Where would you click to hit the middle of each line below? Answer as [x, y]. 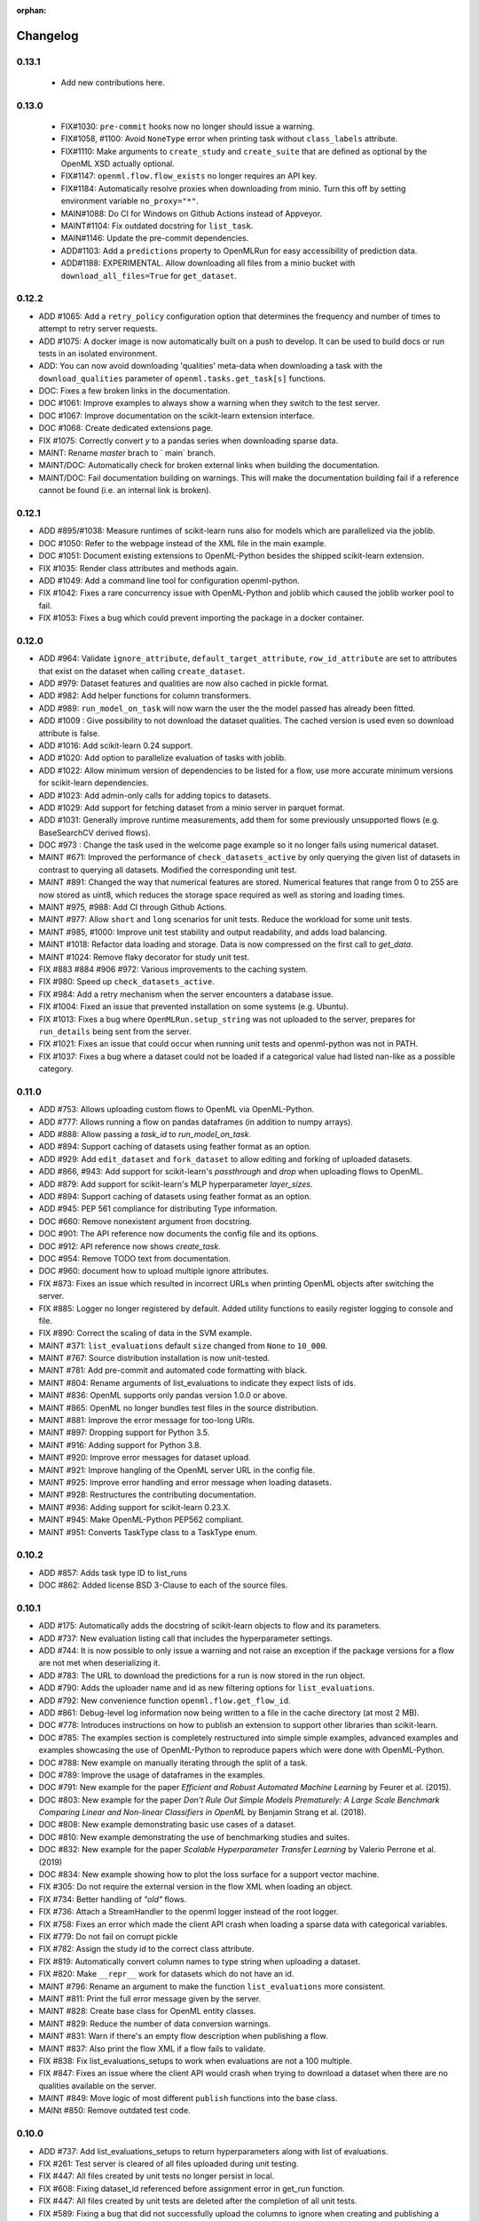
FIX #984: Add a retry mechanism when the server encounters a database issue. [186, 994]
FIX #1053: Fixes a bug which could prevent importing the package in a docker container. [201, 618]
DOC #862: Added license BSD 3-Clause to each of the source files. [163, 1585]
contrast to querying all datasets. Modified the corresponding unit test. [168, 870]
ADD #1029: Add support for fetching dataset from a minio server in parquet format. [192, 808]
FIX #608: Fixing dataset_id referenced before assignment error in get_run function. [192, 2188]
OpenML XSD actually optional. [118, 163]
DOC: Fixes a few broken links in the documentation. [134, 391]
